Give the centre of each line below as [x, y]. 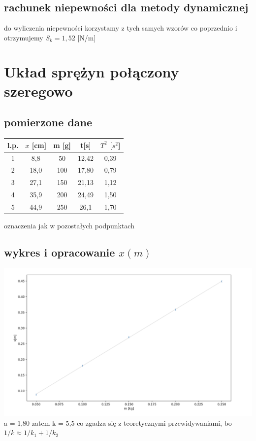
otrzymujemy [24, 37]
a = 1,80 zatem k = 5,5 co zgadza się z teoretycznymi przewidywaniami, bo [118, 423]
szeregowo [38, 91]
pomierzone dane [48, 122]
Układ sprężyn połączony [92, 71]
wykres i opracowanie [60, 252]
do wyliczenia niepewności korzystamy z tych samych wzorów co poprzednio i [121, 28]
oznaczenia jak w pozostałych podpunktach [69, 225]
